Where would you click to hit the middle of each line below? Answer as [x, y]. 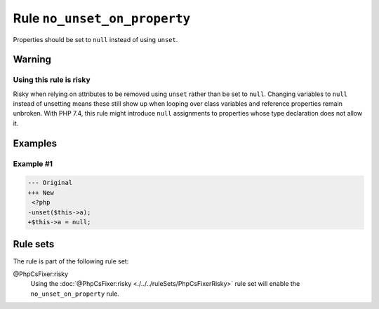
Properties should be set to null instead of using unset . [95, 39]
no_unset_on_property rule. [75, 294]
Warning [32, 60]
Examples [35, 143]
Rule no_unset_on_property [102, 18]
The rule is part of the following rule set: [71, 261]
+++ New [41, 192]
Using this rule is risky [52, 80]
